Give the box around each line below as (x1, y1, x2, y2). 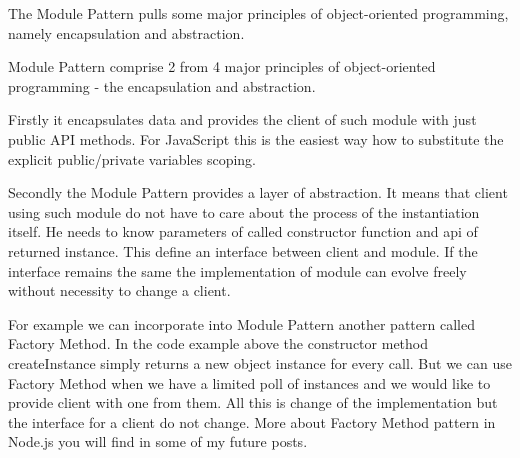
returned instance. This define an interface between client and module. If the (8, 240, 478, 261)
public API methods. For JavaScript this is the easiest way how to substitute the (8, 128, 504, 149)
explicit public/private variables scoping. (8, 148, 256, 169)
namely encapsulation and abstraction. (8, 22, 245, 43)
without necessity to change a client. (8, 280, 231, 301)
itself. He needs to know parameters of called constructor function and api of (8, 221, 478, 242)
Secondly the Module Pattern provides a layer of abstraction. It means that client (8, 182, 508, 203)
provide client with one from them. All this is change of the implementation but (8, 392, 498, 413)
